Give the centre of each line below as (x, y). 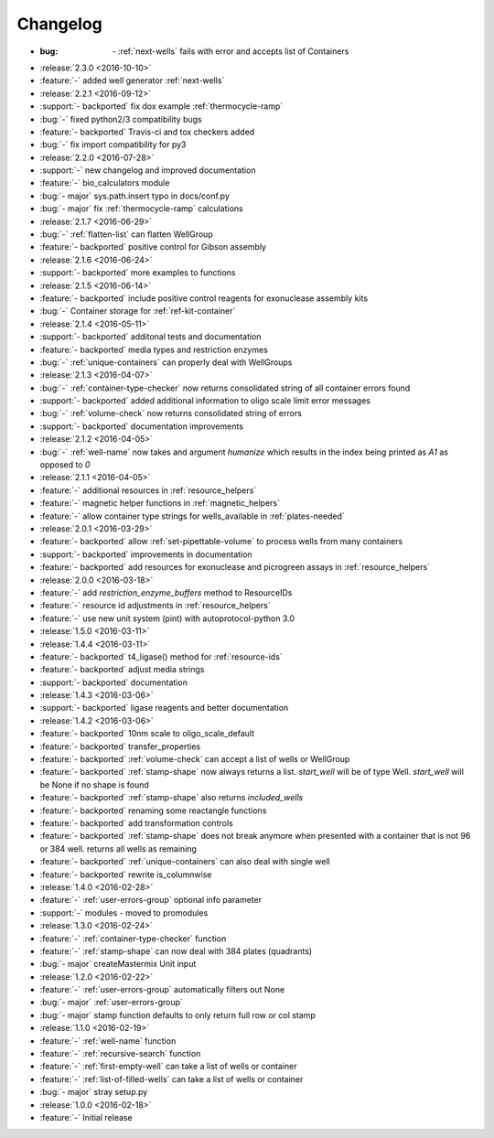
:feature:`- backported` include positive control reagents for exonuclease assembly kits (204, 298)
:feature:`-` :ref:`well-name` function (108, 1041)
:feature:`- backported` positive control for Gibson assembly (153, 247)
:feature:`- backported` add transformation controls (136, 822)
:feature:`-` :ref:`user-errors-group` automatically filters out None (162, 990)
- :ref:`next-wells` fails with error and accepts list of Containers (231, 51)
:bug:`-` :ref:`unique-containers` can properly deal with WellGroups (166, 362)
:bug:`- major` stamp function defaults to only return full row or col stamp (177, 1015)
